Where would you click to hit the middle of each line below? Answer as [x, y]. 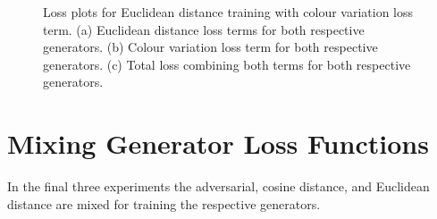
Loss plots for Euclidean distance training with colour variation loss [228, 12]
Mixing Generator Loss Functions [218, 143]
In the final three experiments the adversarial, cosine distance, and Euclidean [218, 186]
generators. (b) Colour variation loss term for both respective [210, 47]
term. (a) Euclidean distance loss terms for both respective [204, 29]
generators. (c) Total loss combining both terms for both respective [227, 64]
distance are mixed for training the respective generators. [164, 203]
